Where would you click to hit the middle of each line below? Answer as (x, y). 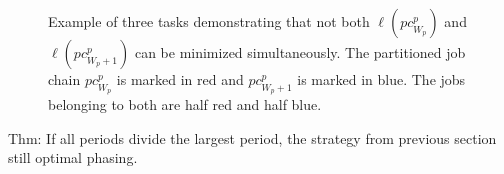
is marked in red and (180, 79)
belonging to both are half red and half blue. (185, 104)
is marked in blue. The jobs (381, 79)
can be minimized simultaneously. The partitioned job (300, 52)
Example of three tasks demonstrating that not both (209, 21)
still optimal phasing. (73, 157)
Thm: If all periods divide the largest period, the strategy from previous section (252, 137)
